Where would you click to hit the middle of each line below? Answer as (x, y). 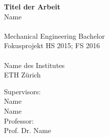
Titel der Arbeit (32, 6)
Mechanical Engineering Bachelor (54, 35)
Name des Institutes (34, 65)
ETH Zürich (23, 75)
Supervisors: (23, 91)
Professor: (19, 120)
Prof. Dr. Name (27, 130)
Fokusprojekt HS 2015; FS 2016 (52, 45)
